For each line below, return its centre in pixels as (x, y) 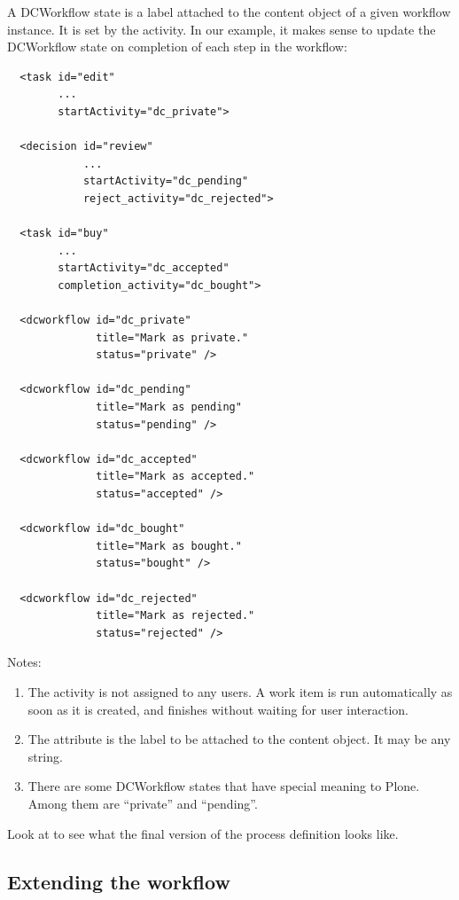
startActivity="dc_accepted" (144, 268)
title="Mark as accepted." (175, 477)
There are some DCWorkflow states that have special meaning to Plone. (224, 786)
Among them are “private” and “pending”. (143, 803)
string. (45, 756)
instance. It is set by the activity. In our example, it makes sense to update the (222, 29)
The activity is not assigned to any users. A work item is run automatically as (240, 691)
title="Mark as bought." (169, 546)
